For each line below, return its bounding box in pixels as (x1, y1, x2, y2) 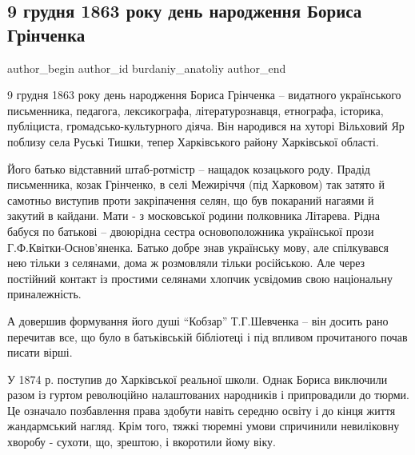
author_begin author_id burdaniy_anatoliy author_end (7, 59, 286, 76)
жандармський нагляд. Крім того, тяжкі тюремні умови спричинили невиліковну (7, 417, 400, 434)
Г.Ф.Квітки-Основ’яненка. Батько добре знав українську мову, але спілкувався (7, 238, 389, 255)
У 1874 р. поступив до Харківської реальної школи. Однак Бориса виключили (7, 370, 388, 387)
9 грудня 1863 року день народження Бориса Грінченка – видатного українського (7, 86, 401, 103)
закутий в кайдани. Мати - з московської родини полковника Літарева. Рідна (7, 207, 381, 224)
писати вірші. (7, 344, 73, 361)
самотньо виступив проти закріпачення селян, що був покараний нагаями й (7, 191, 374, 208)
